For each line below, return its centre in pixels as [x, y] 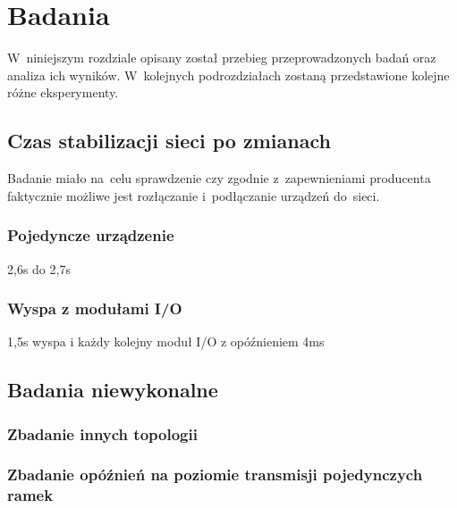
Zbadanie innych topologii [102, 433]
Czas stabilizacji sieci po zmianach [169, 141]
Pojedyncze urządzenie [91, 235]
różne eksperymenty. [63, 92]
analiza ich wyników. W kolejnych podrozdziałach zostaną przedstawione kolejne [228, 75]
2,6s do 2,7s [39, 268]
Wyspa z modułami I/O [95, 308]
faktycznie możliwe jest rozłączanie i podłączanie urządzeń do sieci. [194, 195]
